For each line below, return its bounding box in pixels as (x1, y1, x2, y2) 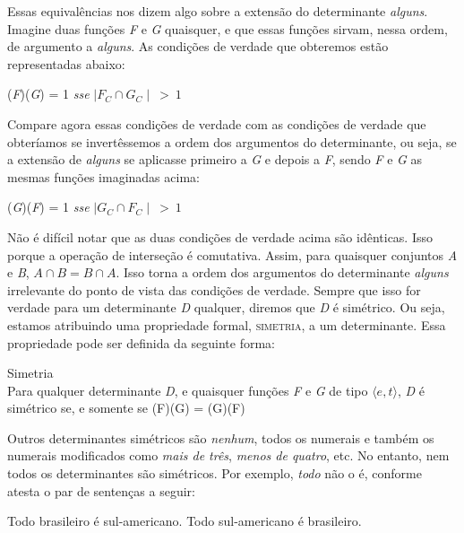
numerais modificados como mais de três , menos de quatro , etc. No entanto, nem (7, 446, 450, 465)
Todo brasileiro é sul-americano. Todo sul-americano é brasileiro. (7, 511, 362, 530)
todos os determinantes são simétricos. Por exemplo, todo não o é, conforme (7, 464, 422, 483)
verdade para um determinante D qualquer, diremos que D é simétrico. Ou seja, (7, 298, 445, 317)
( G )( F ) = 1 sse (7, 197, 90, 216)
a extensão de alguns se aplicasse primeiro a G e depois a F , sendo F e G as (7, 150, 423, 169)
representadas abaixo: (7, 54, 125, 73)
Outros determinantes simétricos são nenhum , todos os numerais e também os (7, 428, 434, 447)
